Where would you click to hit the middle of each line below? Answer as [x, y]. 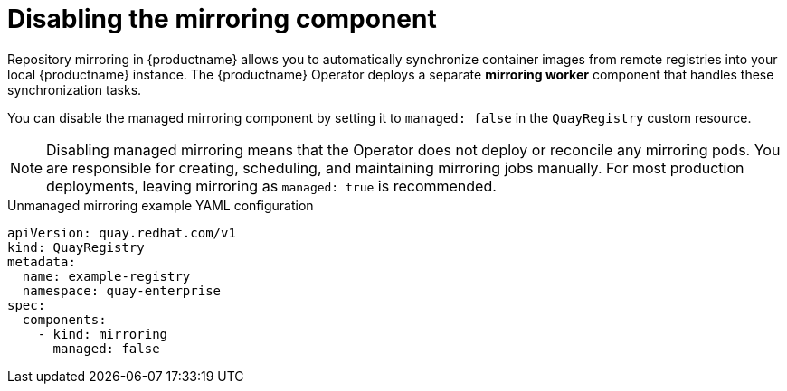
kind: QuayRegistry [76, 247]
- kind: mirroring [103, 334]
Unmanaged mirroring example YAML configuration [161, 205]
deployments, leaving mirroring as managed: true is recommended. [271, 186]
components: [64, 319]
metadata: [42, 261]
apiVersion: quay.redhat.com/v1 [122, 233]
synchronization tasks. [75, 89]
